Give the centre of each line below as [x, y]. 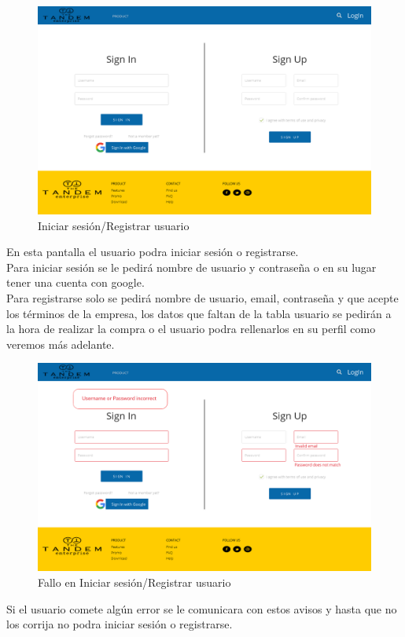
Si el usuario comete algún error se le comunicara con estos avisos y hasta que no [202, 608]
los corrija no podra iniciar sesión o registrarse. [120, 624]
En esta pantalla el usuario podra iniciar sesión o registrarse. [153, 252]
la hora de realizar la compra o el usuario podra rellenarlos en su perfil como [191, 329]
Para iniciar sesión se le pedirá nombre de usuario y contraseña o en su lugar [191, 267]
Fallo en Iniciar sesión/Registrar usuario [134, 582]
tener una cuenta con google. [75, 282]
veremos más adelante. [61, 344]
